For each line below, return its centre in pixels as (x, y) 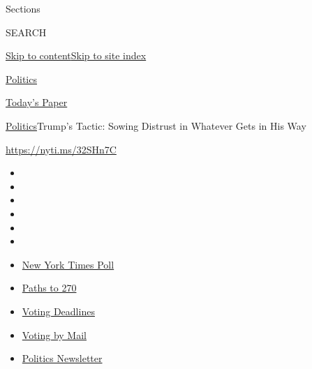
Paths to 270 (49, 288)
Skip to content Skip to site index (76, 55)
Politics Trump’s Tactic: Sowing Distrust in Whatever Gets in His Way (156, 125)
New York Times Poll (68, 264)
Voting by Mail (54, 334)
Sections (23, 8)
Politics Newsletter (62, 358)
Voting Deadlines (58, 311)
